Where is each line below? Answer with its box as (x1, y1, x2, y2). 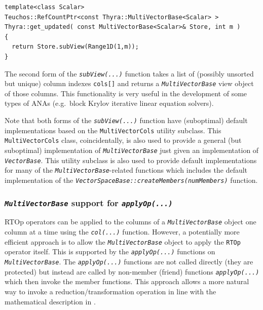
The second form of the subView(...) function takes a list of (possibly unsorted (5, 68, 254, 79)
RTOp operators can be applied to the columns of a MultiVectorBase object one (5, 216, 256, 227)
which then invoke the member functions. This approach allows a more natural (5, 276, 249, 287)
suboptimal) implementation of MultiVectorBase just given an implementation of (5, 145, 259, 156)
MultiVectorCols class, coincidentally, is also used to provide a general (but (5, 135, 242, 145)
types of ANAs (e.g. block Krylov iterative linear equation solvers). (5, 98, 214, 108)
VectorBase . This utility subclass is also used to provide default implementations (5, 154, 257, 165)
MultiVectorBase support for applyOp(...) (5, 196, 173, 209)
